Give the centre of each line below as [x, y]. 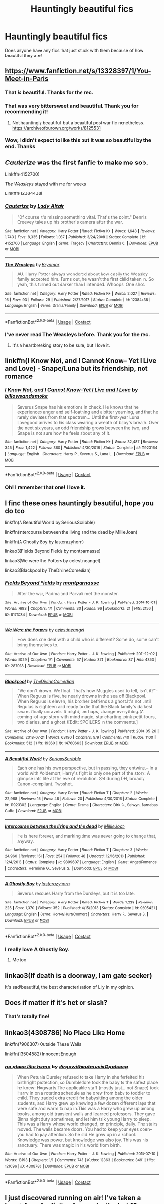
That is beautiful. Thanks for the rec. [49, 93]
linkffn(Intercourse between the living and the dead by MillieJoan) [71, 532]
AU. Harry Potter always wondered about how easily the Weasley [82, 274]
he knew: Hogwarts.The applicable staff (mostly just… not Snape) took [88, 1088]
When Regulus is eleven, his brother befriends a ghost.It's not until [84, 701]
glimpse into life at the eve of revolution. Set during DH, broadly [81, 779]
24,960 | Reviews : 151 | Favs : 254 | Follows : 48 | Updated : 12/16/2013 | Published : [75, 856]
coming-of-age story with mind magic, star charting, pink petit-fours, [86, 717]
